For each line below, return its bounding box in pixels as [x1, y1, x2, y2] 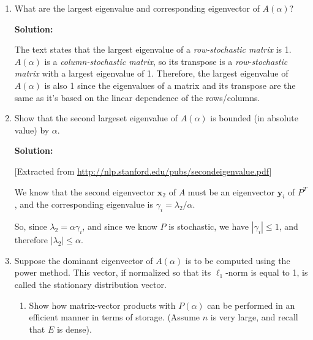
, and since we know [82, 220, 157, 233]
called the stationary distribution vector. [14, 278, 167, 290]
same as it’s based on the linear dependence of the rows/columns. [14, 91, 260, 104]
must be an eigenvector [187, 185, 275, 198]
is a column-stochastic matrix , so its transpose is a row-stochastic [44, 55, 288, 67]
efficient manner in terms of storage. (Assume [29, 311, 200, 323]
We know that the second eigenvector [14, 185, 155, 198]
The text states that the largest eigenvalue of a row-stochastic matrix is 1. [14, 43, 292, 56]
